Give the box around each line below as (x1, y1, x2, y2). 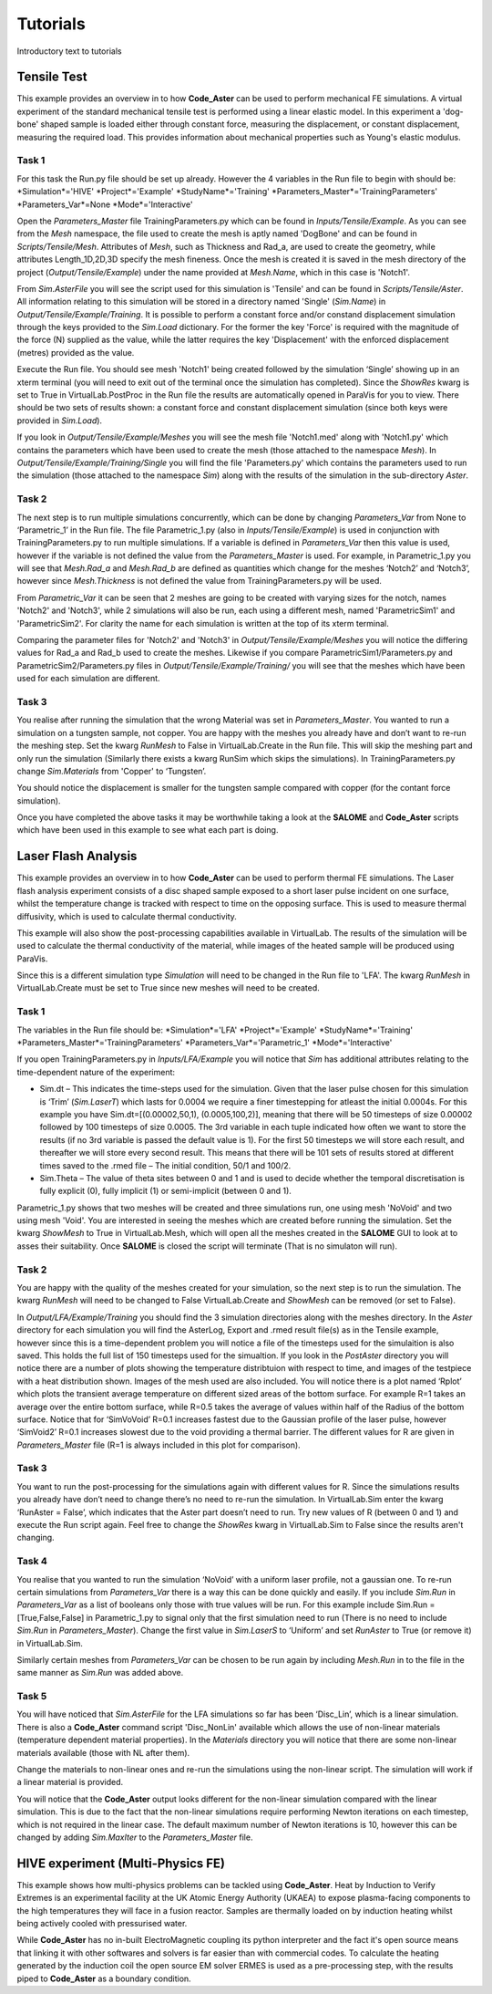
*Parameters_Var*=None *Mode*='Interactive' (16, 199, 193, 210)
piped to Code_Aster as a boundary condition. (16, 1973, 191, 1984)
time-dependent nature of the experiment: (16, 1066, 176, 1077)
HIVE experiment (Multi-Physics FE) (16, 1855, 226, 1871)
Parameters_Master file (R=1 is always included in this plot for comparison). (16, 1439, 301, 1450)
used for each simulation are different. (16, 673, 160, 684)
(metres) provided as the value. (16, 347, 135, 358)
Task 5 (16, 1690, 47, 1703)
